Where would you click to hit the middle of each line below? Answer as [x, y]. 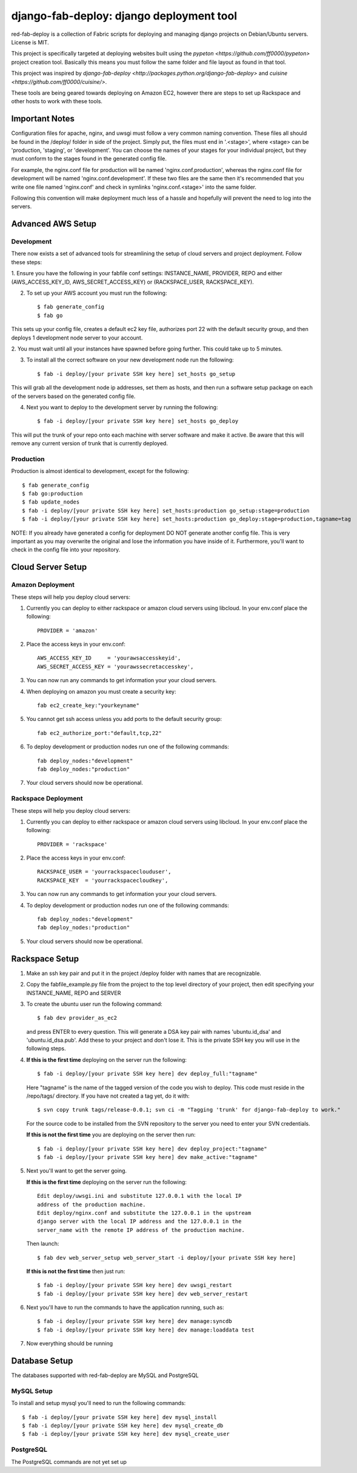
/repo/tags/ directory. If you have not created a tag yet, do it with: [108, 1096]
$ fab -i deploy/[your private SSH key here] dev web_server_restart [143, 1294]
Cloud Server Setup [49, 567]
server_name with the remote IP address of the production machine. [141, 1230]
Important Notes [43, 119]
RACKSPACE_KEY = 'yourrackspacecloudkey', [103, 880]
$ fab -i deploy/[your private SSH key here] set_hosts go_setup [136, 374]
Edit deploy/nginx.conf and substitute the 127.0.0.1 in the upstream [144, 1213]
